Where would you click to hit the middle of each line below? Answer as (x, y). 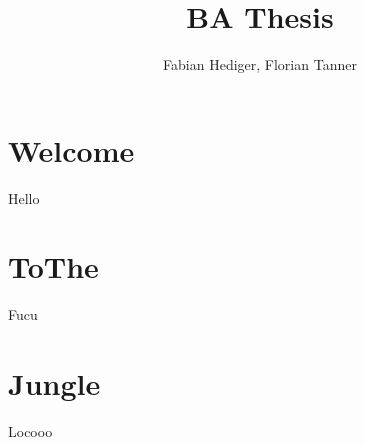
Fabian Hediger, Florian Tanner (260, 64)
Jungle (54, 383)
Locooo (30, 431)
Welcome (71, 149)
